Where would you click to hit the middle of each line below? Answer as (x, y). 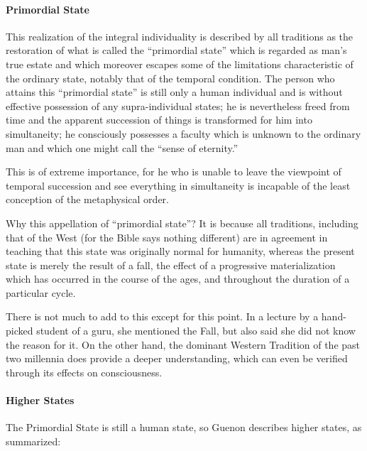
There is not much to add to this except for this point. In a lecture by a (162, 316)
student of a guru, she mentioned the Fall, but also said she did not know (196, 331)
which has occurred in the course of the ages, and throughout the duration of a (178, 279)
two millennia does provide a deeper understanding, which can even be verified (177, 358)
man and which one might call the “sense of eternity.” (122, 147)
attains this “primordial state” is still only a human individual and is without (174, 92)
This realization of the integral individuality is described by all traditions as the (180, 36)
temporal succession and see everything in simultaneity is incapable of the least (178, 185)
